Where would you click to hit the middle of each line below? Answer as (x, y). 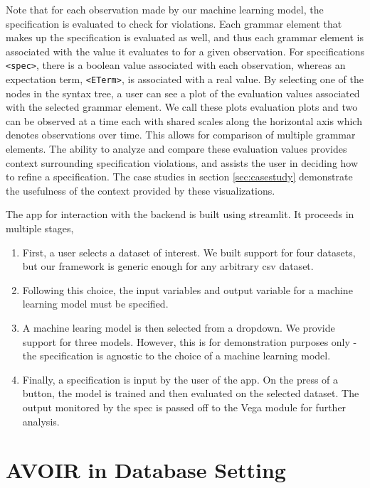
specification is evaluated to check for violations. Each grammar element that (174, 23)
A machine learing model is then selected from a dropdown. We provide (179, 327)
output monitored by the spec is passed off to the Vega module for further (184, 407)
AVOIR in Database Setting (146, 470)
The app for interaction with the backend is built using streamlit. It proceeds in (180, 214)
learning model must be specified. (95, 304)
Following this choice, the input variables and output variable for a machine (187, 289)
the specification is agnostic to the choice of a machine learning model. (176, 356)
